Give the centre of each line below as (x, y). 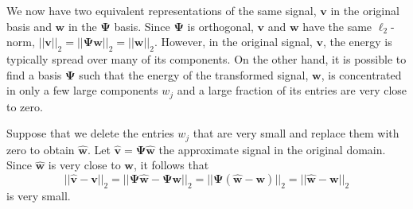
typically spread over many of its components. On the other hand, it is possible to (206, 58)
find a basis (34, 74)
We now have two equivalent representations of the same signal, (162, 10)
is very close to (84, 165)
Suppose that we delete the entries (90, 133)
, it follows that (171, 165)
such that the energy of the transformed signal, (194, 74)
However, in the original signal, (237, 42)
